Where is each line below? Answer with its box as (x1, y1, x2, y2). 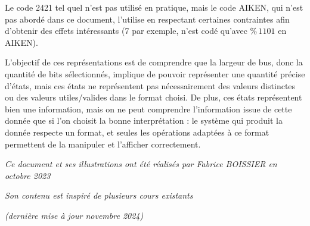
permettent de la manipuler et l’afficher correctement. (5, 137, 201, 150)
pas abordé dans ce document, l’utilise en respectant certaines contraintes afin (5, 12, 290, 25)
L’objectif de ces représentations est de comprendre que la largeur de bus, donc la (5, 56, 303, 68)
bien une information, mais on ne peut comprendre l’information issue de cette (5, 102, 292, 115)
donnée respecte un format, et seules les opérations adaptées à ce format (5, 125, 269, 138)
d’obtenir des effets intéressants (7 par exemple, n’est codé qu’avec (5, 24, 247, 37)
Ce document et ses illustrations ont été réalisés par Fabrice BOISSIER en (5, 158, 277, 170)
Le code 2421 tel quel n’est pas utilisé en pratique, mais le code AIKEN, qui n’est (5, 1, 303, 13)
